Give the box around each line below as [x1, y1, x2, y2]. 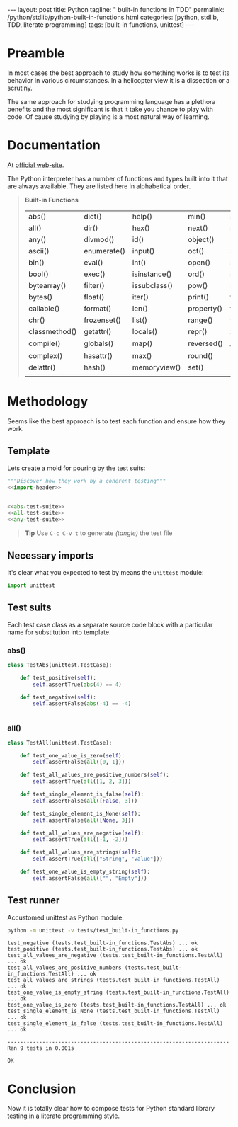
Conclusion [7, 1081, 76, 1097]
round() [187, 351, 214, 361]
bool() [28, 269, 50, 279]
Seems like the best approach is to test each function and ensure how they [7, 417, 226, 425]
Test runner [7, 894, 60, 907]
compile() [28, 338, 61, 348]
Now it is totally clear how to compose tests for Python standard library [7, 1104, 215, 1113]
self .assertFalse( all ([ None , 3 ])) [33, 816, 135, 824]
